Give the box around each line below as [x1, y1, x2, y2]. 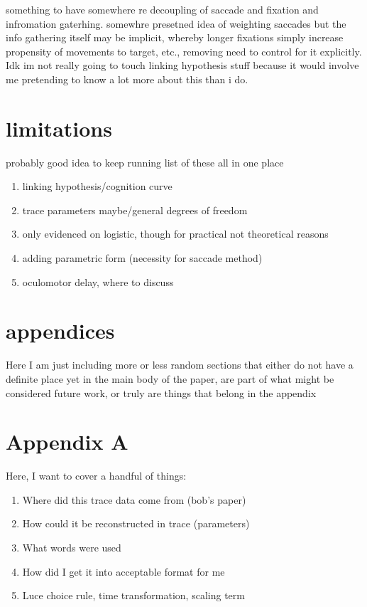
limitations [6, 113, 112, 142]
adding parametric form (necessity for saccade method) [22, 250, 263, 265]
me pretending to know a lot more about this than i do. [6, 71, 248, 86]
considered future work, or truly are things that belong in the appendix [6, 385, 317, 400]
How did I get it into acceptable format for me [22, 564, 225, 579]
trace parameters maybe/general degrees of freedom [22, 202, 248, 217]
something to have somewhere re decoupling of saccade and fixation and [6, 2, 319, 16]
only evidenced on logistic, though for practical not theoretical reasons [22, 226, 329, 241]
